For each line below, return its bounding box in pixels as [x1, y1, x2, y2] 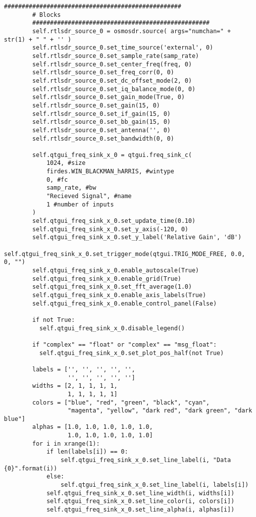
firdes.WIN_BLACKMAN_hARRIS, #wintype [46, 168, 174, 175]
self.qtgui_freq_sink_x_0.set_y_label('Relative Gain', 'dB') [32, 234, 242, 241]
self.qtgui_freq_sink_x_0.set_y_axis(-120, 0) [32, 225, 189, 233]
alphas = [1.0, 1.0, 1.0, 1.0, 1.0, [32, 423, 153, 431]
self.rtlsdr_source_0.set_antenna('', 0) [32, 126, 171, 134]
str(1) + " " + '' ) [4, 36, 72, 43]
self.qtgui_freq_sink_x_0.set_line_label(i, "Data [60, 457, 231, 464]
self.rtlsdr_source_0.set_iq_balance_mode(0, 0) [32, 85, 196, 93]
